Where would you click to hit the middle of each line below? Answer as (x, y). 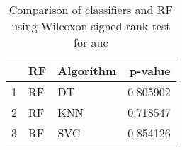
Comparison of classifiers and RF (91, 10)
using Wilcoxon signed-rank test (91, 26)
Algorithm (87, 70)
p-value (150, 70)
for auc (91, 42)
